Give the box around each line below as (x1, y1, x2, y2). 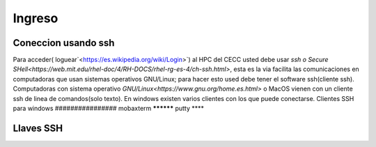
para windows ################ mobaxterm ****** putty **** (13, 105, 205, 113)
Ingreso (13, 10, 58, 26)
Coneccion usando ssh (13, 37, 115, 49)
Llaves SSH (13, 122, 63, 134)
